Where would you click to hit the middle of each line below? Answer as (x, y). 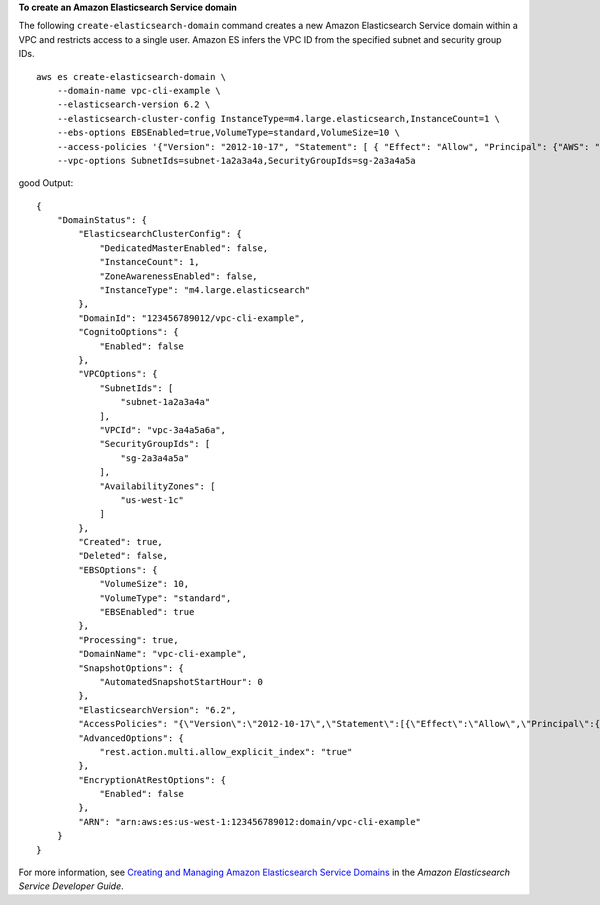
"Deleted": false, (123, 556)
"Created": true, (121, 542)
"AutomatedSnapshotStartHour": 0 (181, 681)
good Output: (46, 183)
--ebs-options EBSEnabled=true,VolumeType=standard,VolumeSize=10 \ (228, 133)
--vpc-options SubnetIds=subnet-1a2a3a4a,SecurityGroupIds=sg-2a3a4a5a (236, 160)
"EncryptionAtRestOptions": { (152, 779)
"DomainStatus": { (102, 220)
